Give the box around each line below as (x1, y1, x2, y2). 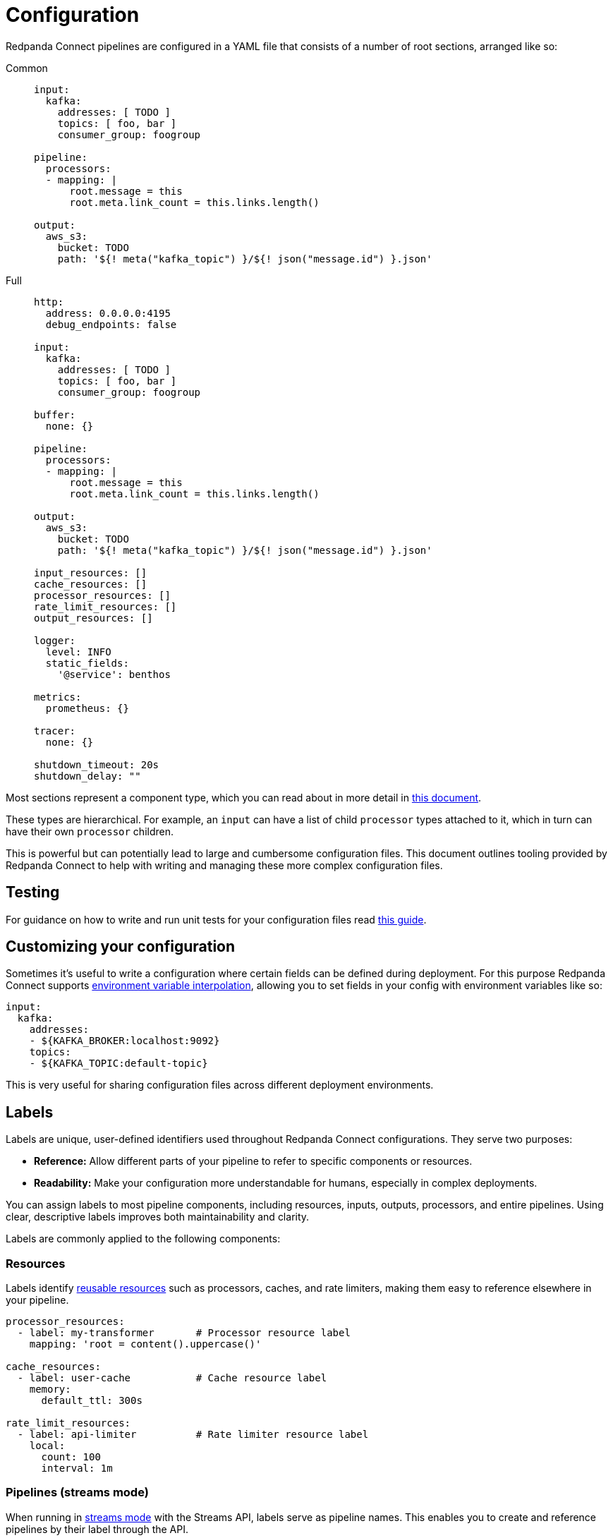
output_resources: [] (34, 612, 153, 624)
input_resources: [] (34, 567, 147, 579)
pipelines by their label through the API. (6, 1522, 188, 1535)
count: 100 (41, 1451, 101, 1463)
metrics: (34, 691, 82, 703)
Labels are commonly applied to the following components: (6, 1233, 281, 1245)
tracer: (34, 725, 76, 737)
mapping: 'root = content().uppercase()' (29, 1338, 262, 1350)
